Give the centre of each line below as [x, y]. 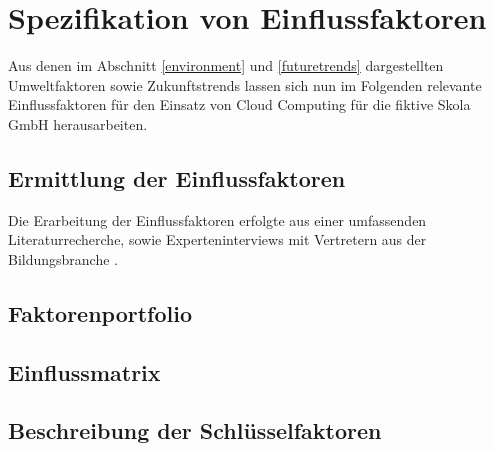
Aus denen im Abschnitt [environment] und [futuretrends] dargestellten [226, 65]
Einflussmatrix [84, 371]
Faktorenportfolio [100, 312]
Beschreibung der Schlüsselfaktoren [195, 430]
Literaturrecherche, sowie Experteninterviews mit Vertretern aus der [217, 239]
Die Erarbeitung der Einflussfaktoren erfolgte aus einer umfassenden [217, 219]
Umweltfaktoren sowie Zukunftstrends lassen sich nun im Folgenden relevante [245, 84]
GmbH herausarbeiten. [78, 123]
